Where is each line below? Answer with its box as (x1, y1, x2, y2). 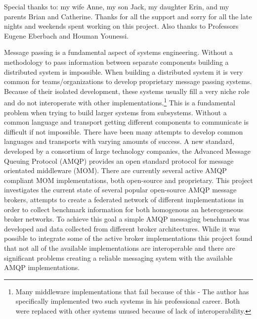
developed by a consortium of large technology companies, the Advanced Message (4, 145, 251, 156)
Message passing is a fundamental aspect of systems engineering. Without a (4, 47, 233, 57)
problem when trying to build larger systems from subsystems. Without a (4, 107, 227, 117)
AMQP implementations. (4, 262, 80, 273)
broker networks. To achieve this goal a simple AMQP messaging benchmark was (4, 214, 250, 224)
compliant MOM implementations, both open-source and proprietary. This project (4, 175, 253, 185)
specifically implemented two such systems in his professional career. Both (15, 296, 240, 306)
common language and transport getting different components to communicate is (4, 117, 249, 127)
